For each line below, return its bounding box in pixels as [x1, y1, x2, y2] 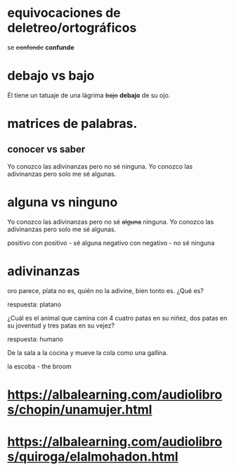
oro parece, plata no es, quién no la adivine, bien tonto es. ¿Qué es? [7, 286, 204, 295]
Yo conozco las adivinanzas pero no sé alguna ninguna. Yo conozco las [7, 217, 214, 226]
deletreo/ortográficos [7, 20, 137, 36]
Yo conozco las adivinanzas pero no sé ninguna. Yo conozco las [7, 162, 193, 170]
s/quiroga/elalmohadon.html [7, 449, 178, 465]
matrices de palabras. [7, 116, 138, 131]
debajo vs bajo [7, 68, 95, 84]
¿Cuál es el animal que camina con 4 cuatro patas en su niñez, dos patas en [7, 314, 228, 322]
